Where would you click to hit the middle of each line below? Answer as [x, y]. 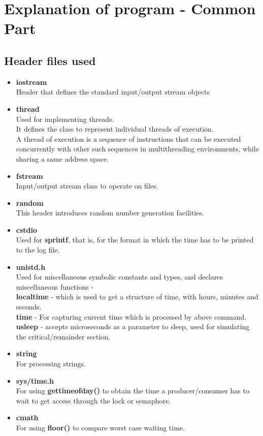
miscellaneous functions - [55, 286]
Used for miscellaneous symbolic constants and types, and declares [119, 277]
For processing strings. [51, 364]
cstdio [27, 229]
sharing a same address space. [62, 158]
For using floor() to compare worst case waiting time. [100, 427]
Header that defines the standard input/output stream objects [113, 92]
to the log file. [38, 250]
